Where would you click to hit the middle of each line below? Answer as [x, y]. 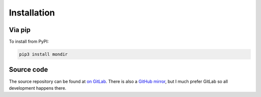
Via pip [20, 30]
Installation [32, 13]
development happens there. [38, 88]
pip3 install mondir [43, 54]
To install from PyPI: [29, 42]
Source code [29, 70]
